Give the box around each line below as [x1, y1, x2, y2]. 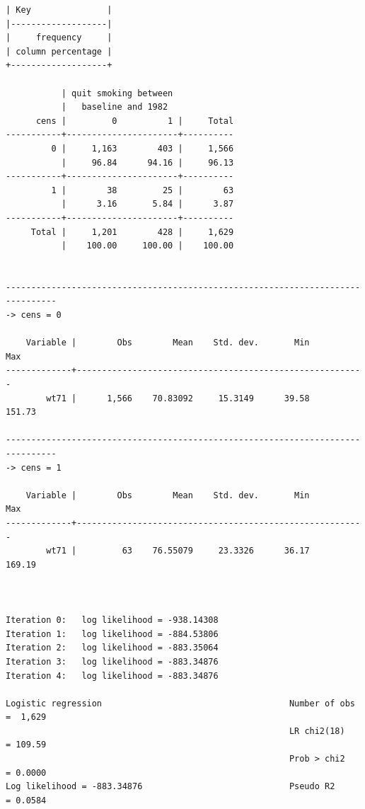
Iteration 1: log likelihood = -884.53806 [6, 629, 219, 639]
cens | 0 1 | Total [35, 115, 234, 126]
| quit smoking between [61, 88, 173, 98]
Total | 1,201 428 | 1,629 [30, 226, 234, 237]
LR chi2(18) [289, 725, 345, 736]
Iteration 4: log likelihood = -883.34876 [6, 670, 219, 681]
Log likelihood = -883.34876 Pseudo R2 [6, 781, 335, 792]
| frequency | [6, 33, 112, 43]
